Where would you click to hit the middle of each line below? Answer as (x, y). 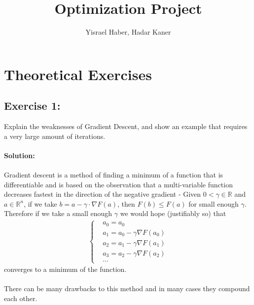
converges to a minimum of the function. (65, 269)
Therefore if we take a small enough (58, 213)
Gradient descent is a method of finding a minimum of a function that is (114, 175)
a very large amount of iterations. (55, 136)
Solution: (19, 155)
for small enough (214, 203)
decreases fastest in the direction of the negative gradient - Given (103, 194)
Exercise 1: (32, 106)
